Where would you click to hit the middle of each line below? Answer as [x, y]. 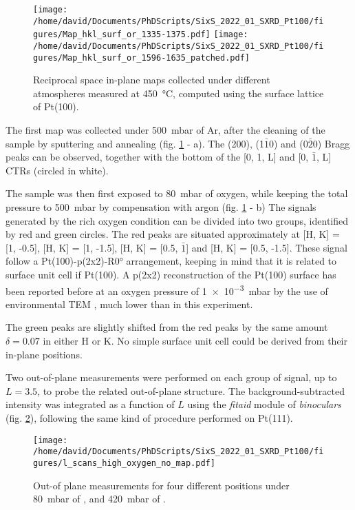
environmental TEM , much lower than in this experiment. [129, 304]
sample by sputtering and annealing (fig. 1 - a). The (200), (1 [135, 143]
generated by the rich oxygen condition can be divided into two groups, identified [177, 220]
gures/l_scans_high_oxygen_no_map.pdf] [124, 463]
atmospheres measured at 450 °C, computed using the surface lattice [179, 93]
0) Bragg [331, 143]
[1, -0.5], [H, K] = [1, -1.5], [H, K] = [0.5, [92, 247]
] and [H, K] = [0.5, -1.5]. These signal [267, 247]
